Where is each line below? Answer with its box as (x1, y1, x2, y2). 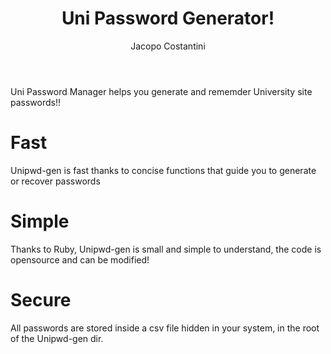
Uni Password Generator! (61, 7, 275, 30)
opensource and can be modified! (10, 253, 150, 266)
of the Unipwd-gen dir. (10, 332, 104, 344)
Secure (10, 289, 72, 311)
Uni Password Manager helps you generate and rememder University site (10, 85, 313, 97)
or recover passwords (10, 175, 101, 187)
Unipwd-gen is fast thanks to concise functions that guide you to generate (10, 164, 317, 176)
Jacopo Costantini (130, 40, 206, 52)
